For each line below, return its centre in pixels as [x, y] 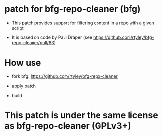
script [18, 28]
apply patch [24, 86]
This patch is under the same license [81, 116]
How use [23, 63]
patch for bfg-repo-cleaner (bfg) [73, 9]
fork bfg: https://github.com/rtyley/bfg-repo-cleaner [65, 76]
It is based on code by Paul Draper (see [52, 37]
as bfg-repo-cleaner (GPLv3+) [68, 126]
